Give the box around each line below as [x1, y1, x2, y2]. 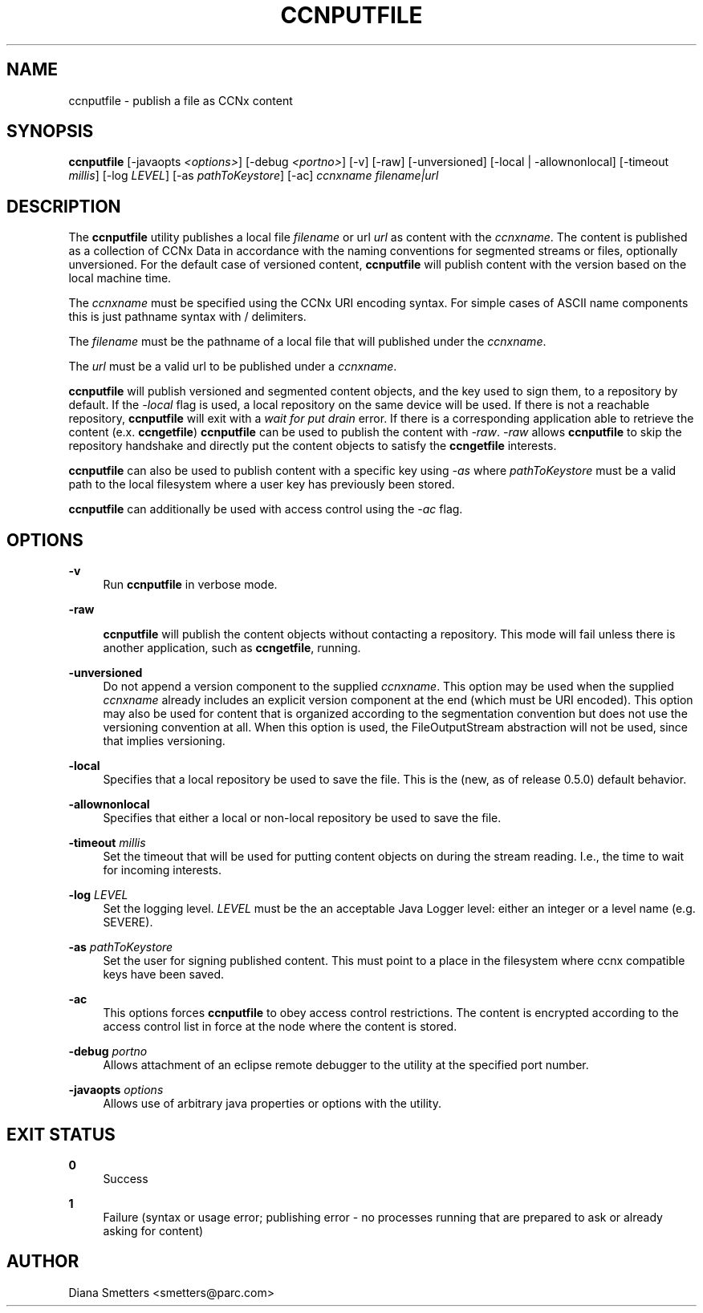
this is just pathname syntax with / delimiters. [68, 310, 307, 324]
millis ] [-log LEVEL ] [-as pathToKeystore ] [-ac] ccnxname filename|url [68, 168, 439, 183]
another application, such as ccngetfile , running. [103, 641, 361, 655]
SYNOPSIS [6, 121, 94, 142]
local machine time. [68, 271, 172, 286]
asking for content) [103, 1223, 204, 1238]
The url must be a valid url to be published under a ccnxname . [68, 359, 397, 374]
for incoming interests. [103, 863, 221, 877]
